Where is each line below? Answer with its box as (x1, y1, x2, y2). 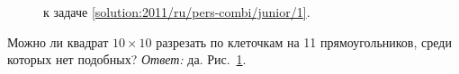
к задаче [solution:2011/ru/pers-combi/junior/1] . (43, 3, 310, 21)
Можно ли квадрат (7, 32, 109, 51)
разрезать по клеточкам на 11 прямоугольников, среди (156, 32, 452, 51)
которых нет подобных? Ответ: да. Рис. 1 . (7, 50, 247, 69)
